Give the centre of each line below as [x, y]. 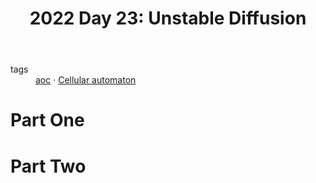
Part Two [48, 166]
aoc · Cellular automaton [86, 80]
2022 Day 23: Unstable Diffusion [168, 18]
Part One [47, 120]
